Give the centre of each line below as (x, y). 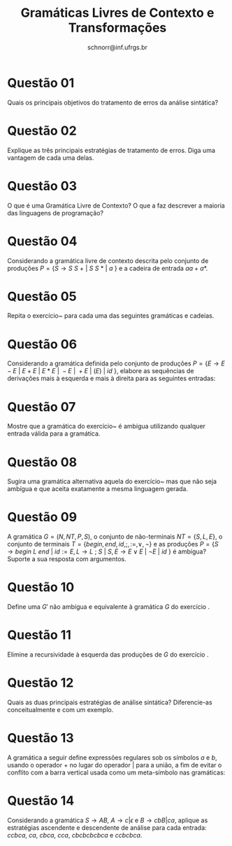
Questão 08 (42, 462)
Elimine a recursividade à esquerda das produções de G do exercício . (108, 654)
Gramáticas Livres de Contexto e (117, 13)
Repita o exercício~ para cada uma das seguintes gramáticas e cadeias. (111, 316)
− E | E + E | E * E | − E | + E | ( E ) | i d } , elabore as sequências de (101, 371)
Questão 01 (41, 83)
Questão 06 (42, 344)
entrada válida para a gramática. (54, 434)
